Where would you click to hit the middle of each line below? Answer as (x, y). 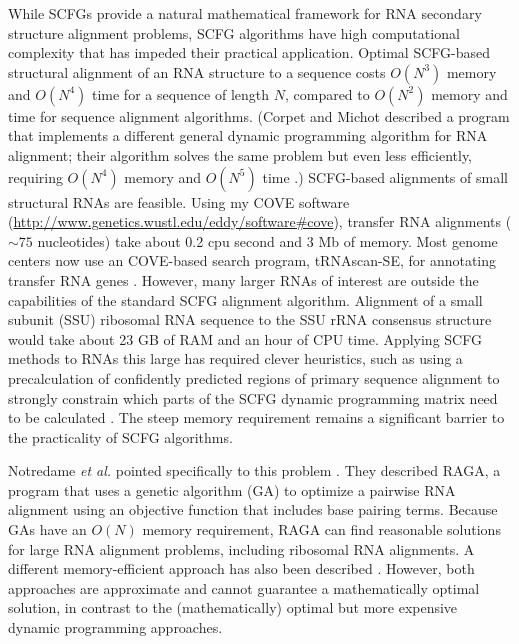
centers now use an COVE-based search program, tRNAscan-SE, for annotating (252, 260)
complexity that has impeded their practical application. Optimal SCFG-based (249, 52)
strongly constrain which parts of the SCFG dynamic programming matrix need (253, 397)
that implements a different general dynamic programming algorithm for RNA (248, 135)
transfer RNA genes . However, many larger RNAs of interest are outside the (243, 279)
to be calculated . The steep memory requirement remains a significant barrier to (256, 417)
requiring (35, 176)
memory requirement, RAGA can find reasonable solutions (321, 529)
